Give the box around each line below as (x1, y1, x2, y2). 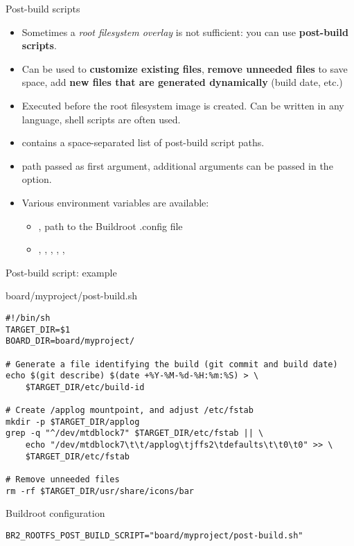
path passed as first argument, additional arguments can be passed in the (21, 158, 333, 173)
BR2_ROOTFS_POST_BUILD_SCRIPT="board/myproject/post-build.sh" (6, 531, 303, 540)
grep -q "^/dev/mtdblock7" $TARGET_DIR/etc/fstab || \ (6, 428, 264, 439)
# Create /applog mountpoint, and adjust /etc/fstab (6, 405, 254, 416)
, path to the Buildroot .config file (38, 218, 183, 233)
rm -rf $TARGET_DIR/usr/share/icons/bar (6, 486, 195, 496)
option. (21, 172, 52, 186)
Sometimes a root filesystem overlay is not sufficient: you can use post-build (21, 24, 348, 39)
